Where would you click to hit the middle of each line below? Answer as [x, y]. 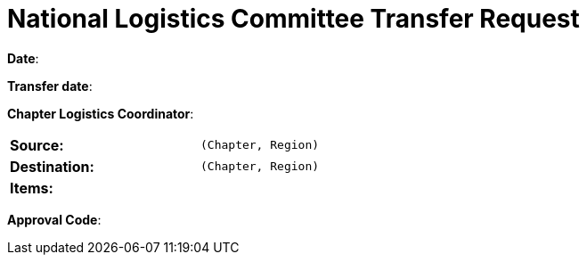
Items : [32, 188]
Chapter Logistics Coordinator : [101, 113]
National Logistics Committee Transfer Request [293, 19]
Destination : [52, 166]
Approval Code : [54, 219]
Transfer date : [50, 86]
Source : [37, 145]
